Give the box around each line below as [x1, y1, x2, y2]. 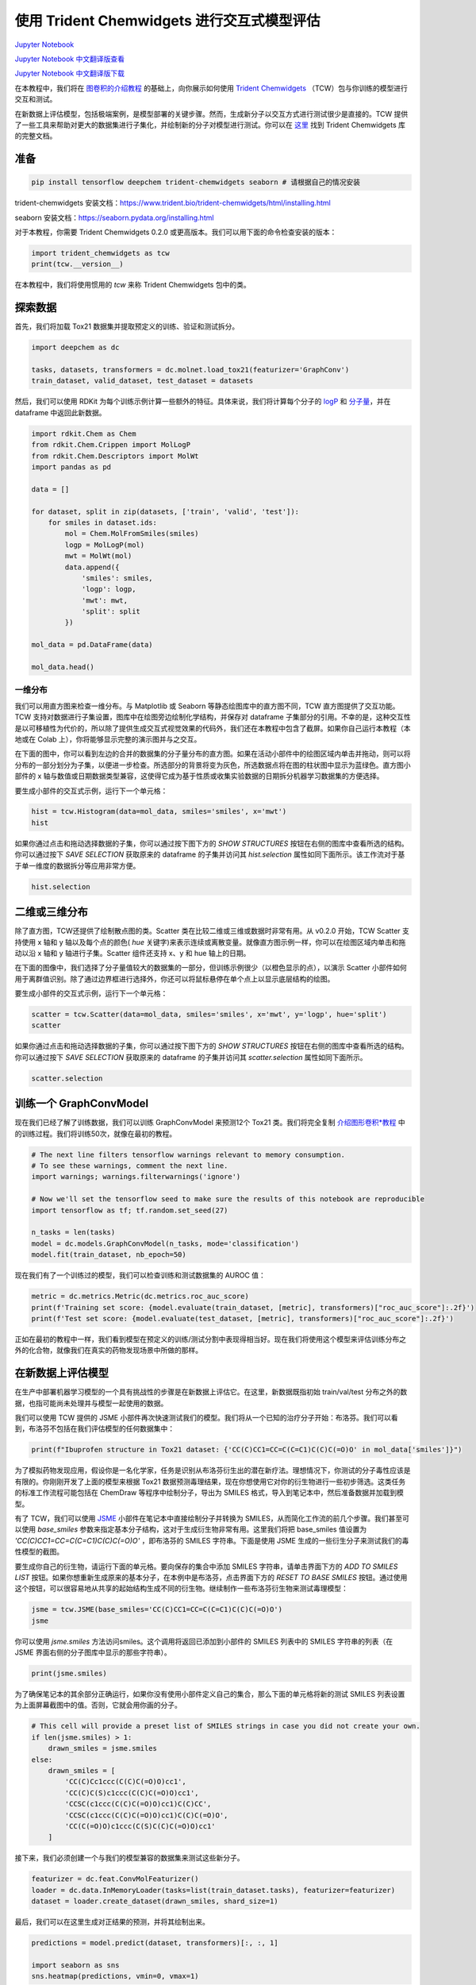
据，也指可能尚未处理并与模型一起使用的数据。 [14, 1398, 168, 1408]
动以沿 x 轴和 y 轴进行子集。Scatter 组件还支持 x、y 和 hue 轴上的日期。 [14, 948, 251, 958]
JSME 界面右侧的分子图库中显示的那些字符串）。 [14, 1648, 171, 1657]
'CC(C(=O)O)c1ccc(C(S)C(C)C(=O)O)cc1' [64, 1821, 216, 1830]
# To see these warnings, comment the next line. [31, 1162, 228, 1170]
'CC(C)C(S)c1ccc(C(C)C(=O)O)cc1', [64, 1788, 199, 1798]
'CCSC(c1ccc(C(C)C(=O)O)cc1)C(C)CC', [64, 1799, 212, 1809]
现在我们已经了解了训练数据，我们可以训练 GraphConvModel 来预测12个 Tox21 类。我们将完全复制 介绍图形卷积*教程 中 [14, 1118, 405, 1127]
